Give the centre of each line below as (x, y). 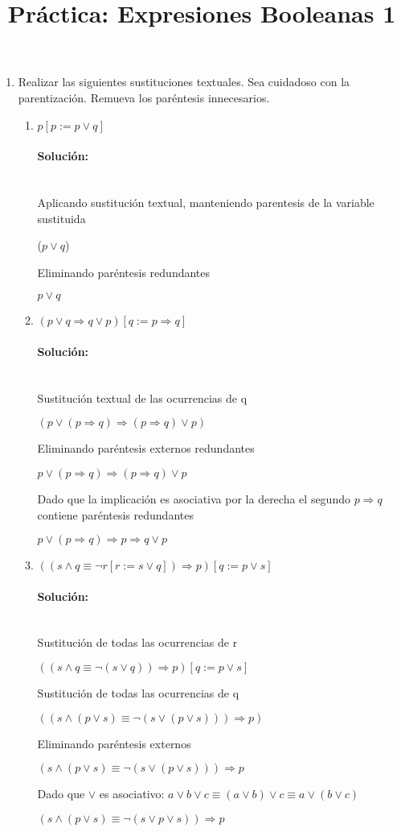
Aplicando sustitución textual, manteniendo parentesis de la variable (206, 202)
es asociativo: (132, 794)
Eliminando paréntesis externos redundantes (146, 448)
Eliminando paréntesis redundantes (124, 272)
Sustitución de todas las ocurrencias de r (137, 642)
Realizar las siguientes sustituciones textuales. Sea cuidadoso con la (184, 82)
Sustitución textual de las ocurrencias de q (142, 397)
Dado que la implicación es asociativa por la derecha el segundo (194, 498)
